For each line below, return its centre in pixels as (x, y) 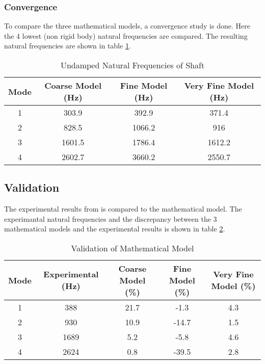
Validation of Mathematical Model (132, 248)
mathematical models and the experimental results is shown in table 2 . (115, 229)
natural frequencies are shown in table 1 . (68, 46)
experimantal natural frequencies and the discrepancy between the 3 (111, 218)
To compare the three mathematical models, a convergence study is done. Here (127, 26)
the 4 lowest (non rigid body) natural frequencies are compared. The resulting (126, 35)
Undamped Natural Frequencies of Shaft (132, 65)
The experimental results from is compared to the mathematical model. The (123, 209)
